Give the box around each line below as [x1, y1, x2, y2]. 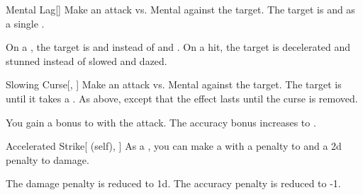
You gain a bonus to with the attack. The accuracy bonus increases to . [6, 114, 316, 129]
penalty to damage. [6, 152, 89, 167]
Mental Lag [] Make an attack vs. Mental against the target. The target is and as [6, 2, 355, 16]
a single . [6, 16, 45, 30]
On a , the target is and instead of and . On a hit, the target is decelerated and [6, 40, 351, 54]
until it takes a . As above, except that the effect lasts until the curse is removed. [6, 90, 358, 105]
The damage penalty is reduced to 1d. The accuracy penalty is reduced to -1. [6, 176, 341, 191]
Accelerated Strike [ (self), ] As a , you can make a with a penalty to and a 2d [6, 138, 342, 153]
